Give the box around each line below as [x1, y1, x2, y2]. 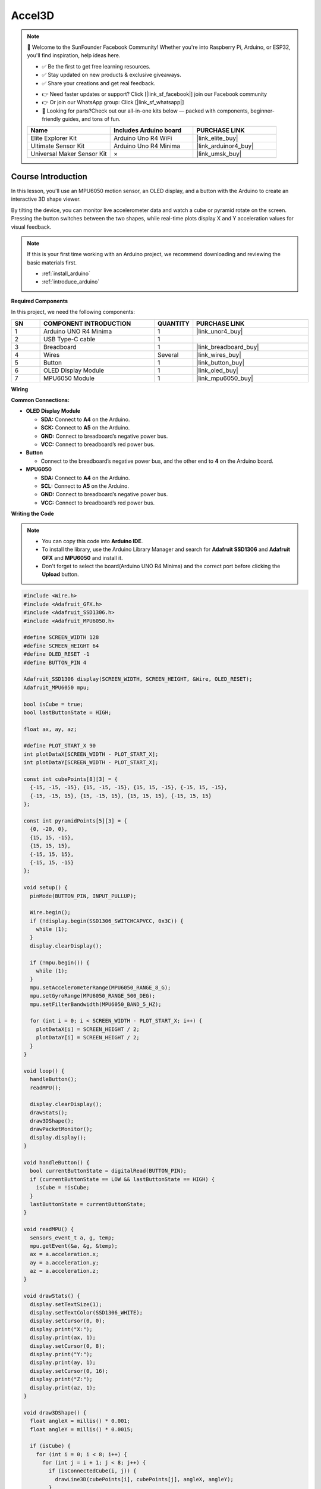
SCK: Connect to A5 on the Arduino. [40, 424, 130, 431]
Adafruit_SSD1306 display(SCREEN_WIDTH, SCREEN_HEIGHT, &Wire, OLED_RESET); [23, 676, 253, 683]
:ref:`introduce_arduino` [42, 278, 100, 285]
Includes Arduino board [113, 126, 182, 135]
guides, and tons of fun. [62, 116, 121, 123]
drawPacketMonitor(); [30, 1126, 93, 1133]
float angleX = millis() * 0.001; [30, 1418, 131, 1425]
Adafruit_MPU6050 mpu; [23, 684, 90, 691]
